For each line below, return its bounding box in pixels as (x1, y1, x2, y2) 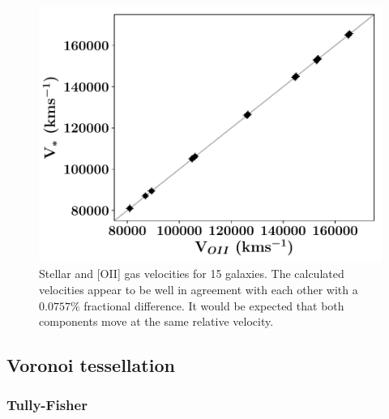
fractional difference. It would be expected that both (83, 297, 344, 314)
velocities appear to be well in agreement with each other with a (39, 280, 358, 297)
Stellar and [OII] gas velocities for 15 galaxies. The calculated (39, 265, 344, 282)
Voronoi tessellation (6, 353, 175, 378)
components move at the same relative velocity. (39, 313, 274, 330)
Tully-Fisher (6, 395, 88, 415)
